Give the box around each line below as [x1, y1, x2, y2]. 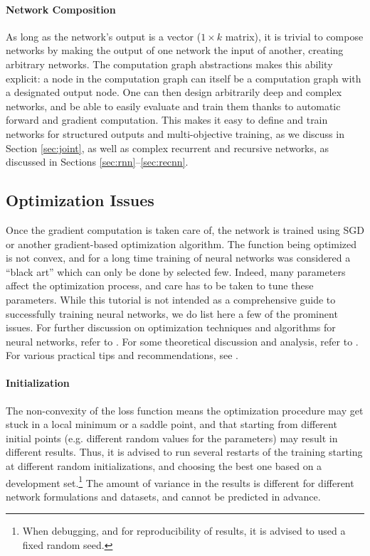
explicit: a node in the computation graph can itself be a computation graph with [6, 70, 361, 85]
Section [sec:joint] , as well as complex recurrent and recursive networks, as [6, 140, 329, 155]
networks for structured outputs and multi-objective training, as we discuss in [6, 126, 344, 141]
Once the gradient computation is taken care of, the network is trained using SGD [6, 222, 364, 237]
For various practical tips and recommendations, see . [6, 348, 238, 363]
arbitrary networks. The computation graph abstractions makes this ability [6, 56, 333, 71]
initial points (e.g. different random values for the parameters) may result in [6, 430, 338, 445]
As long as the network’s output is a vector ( [6, 28, 201, 43]
